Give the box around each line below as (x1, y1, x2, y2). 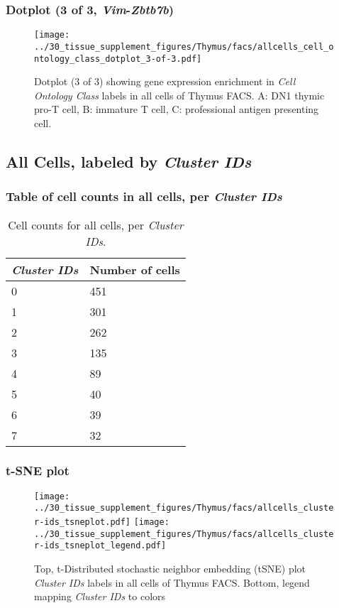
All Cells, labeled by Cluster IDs (6, 150, 252, 172)
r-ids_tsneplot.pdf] (34, 517, 131, 528)
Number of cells (89, 261, 180, 278)
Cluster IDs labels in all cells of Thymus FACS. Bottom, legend (34, 575, 310, 590)
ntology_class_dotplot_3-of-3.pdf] (34, 53, 202, 64)
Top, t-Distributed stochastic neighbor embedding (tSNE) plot (34, 561, 306, 576)
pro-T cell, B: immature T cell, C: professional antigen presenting (34, 102, 319, 116)
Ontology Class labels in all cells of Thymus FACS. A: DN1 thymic (34, 87, 325, 102)
